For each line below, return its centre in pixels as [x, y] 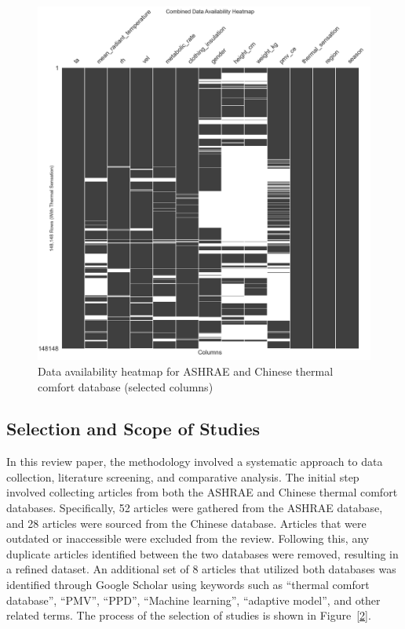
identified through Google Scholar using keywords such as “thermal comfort [188, 585]
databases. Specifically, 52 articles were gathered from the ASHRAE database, [195, 508]
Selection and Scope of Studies [133, 429]
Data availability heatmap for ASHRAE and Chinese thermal [186, 371]
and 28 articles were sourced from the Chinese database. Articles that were [186, 523]
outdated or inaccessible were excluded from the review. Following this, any [188, 538]
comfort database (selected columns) [126, 386]
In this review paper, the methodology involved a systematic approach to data [195, 462]
